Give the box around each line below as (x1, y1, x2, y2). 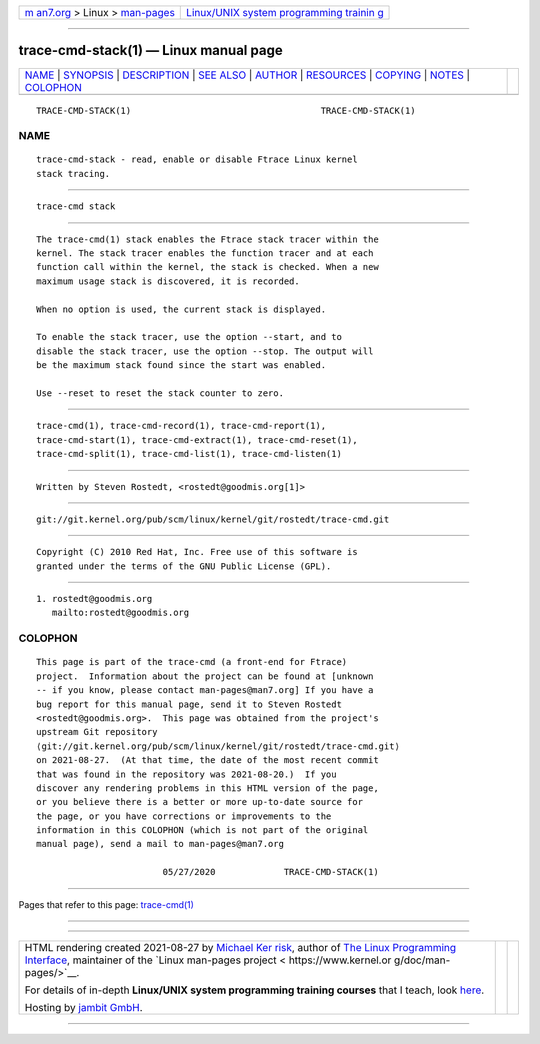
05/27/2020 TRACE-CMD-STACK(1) (162, 866, 379, 878)
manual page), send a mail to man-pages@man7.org (36, 838, 285, 850)
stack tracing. (36, 168, 111, 179)
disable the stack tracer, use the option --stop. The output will (36, 345, 374, 357)
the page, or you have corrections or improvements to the (36, 810, 332, 822)
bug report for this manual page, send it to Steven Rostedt (36, 698, 342, 710)
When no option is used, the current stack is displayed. (36, 303, 327, 315)
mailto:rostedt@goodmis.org (51, 607, 190, 619)
